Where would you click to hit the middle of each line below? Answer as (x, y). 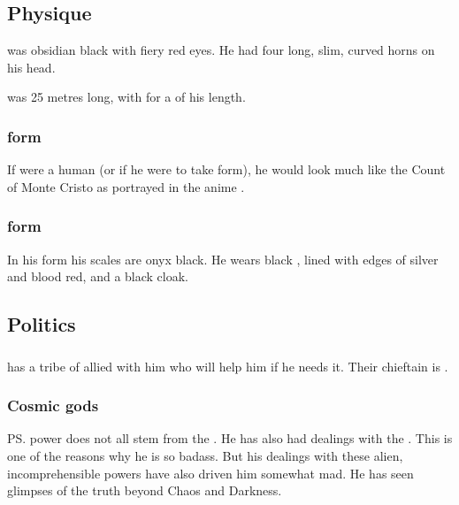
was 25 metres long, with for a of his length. (126, 97)
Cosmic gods (53, 406)
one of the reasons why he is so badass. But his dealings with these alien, (205, 455)
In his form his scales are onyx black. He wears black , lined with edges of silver (223, 259)
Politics (42, 324)
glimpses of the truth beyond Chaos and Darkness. (145, 490)
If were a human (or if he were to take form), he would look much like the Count (226, 169)
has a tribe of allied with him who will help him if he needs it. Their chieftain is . (228, 366)
